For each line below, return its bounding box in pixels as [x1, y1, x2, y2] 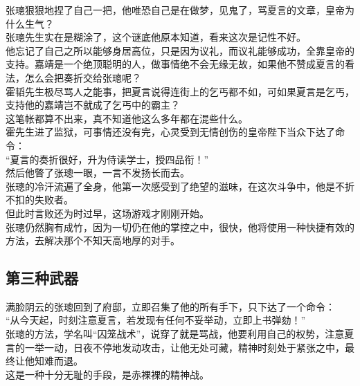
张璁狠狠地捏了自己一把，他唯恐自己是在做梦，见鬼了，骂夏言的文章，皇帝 [6, 3, 345, 17]
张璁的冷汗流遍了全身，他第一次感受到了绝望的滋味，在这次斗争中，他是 [6, 178, 335, 193]
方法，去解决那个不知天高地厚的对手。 [6, 233, 180, 248]
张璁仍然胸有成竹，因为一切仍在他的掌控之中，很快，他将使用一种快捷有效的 [6, 219, 354, 234]
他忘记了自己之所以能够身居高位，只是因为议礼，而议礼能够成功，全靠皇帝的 [6, 43, 354, 57]
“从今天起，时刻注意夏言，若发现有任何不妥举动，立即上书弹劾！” [6, 313, 306, 327]
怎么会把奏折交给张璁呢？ [24, 70, 141, 84]
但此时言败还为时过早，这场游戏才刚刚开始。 [6, 205, 209, 220]
